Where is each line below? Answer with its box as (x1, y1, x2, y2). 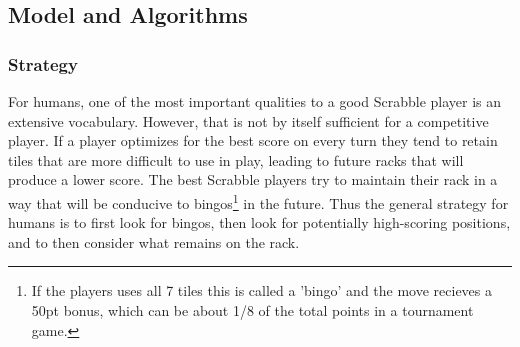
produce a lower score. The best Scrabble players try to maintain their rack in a (8, 169, 498, 190)
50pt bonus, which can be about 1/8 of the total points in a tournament (31, 300, 474, 320)
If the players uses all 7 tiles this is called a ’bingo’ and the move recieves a (31, 280, 493, 301)
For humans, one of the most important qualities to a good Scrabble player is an (8, 91, 502, 111)
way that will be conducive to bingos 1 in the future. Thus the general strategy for (8, 189, 509, 213)
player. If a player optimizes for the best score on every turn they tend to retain (8, 130, 498, 151)
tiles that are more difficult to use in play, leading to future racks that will (8, 149, 464, 170)
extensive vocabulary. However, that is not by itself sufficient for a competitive (8, 110, 489, 131)
